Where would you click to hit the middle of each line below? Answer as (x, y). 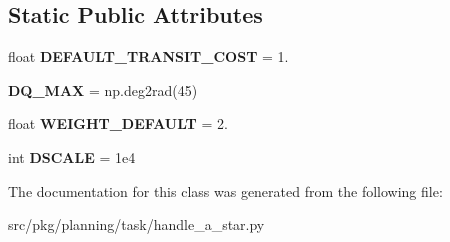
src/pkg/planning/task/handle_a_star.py (136, 224)
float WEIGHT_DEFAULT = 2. (118, 123)
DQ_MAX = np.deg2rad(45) (103, 89)
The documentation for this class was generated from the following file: (225, 190)
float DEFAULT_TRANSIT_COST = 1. (148, 56)
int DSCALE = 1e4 (72, 156)
